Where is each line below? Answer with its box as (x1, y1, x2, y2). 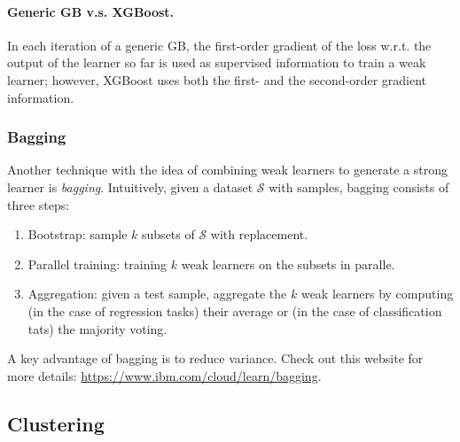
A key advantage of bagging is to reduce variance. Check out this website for (7, 349, 424, 368)
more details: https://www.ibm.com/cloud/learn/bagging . (7, 366, 322, 384)
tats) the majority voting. (27, 319, 168, 337)
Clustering (7, 409, 105, 437)
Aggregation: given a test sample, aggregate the (27, 284, 287, 303)
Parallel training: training (27, 254, 168, 273)
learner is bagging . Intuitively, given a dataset (7, 177, 253, 196)
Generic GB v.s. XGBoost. (7, 2, 175, 20)
